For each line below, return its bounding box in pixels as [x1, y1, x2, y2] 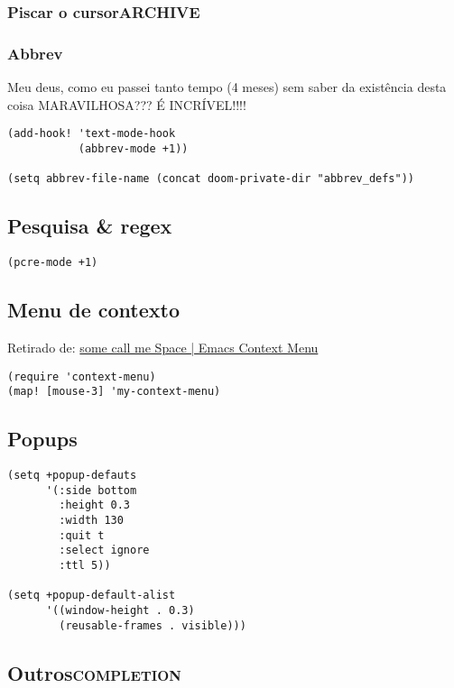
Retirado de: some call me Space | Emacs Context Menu [7, 337, 319, 356]
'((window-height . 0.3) [45, 603, 195, 617]
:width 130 [59, 514, 124, 527]
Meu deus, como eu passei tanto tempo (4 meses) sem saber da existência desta [7, 78, 447, 96]
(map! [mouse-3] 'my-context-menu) [7, 385, 221, 399]
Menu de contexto [7, 296, 180, 324]
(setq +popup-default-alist [7, 589, 176, 602]
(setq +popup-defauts [7, 469, 137, 482]
